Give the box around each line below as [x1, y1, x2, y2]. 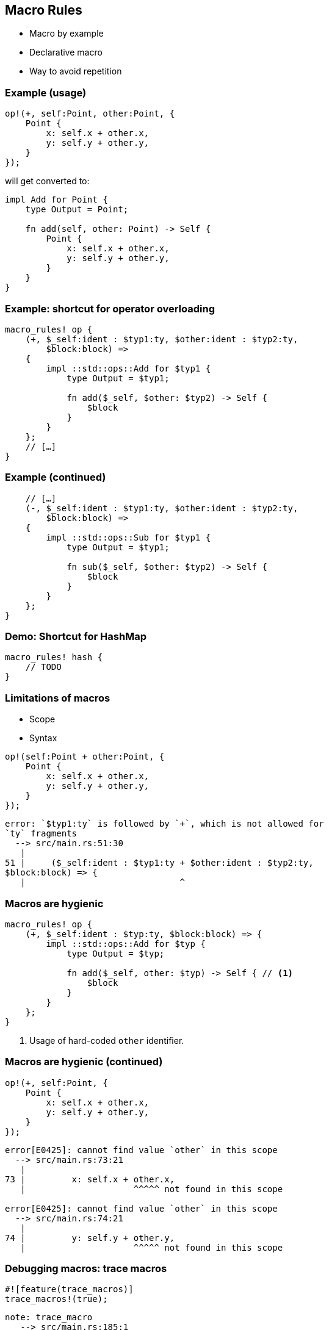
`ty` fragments [5, 829, 78, 839]
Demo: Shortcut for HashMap [5, 630, 147, 643]
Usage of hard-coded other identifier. [29, 1035, 184, 1046]
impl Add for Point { [5, 195, 108, 205]
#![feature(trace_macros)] [5, 1284, 134, 1295]
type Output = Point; [25, 204, 129, 215]
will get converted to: [5, 176, 90, 187]
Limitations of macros [5, 691, 110, 704]
